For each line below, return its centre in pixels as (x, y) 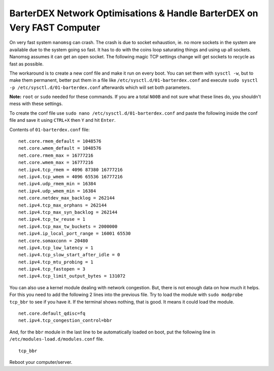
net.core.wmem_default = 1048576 (60, 148)
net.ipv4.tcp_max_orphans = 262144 (63, 205)
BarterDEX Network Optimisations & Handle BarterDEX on (134, 13)
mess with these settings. (36, 104)
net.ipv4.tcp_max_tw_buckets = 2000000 (68, 226)
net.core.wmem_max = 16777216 (56, 163)
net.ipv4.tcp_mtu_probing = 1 (56, 262)
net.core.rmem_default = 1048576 (60, 141)
